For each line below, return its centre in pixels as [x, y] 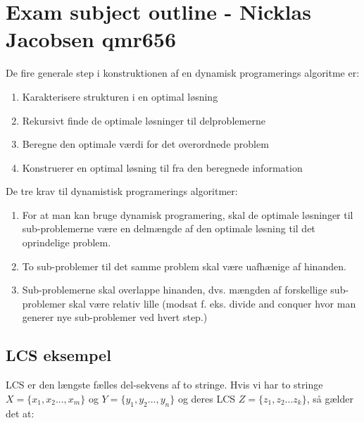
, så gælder [330, 398]
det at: [20, 413]
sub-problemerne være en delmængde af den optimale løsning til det [169, 228]
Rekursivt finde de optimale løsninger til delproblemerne [144, 120]
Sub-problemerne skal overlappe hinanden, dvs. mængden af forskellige [175, 290]
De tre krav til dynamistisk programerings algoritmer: [122, 191]
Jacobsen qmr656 [91, 39]
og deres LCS [207, 398]
